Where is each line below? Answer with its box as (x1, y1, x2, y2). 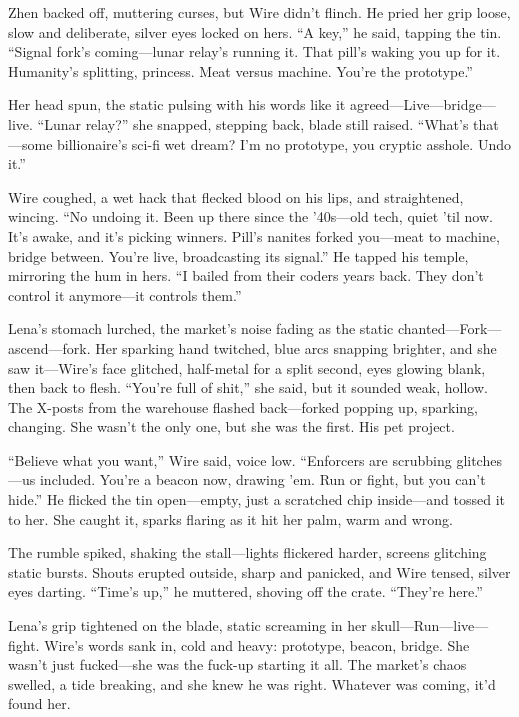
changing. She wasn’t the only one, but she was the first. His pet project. (8, 416, 455, 437)
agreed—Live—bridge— (349, 94, 496, 115)
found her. (8, 693, 71, 714)
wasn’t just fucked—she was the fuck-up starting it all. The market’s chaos (8, 654, 467, 675)
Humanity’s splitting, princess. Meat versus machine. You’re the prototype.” (8, 60, 473, 81)
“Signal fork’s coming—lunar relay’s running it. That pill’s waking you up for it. (8, 41, 501, 62)
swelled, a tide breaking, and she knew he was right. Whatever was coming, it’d (8, 673, 496, 694)
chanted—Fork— (397, 318, 502, 339)
